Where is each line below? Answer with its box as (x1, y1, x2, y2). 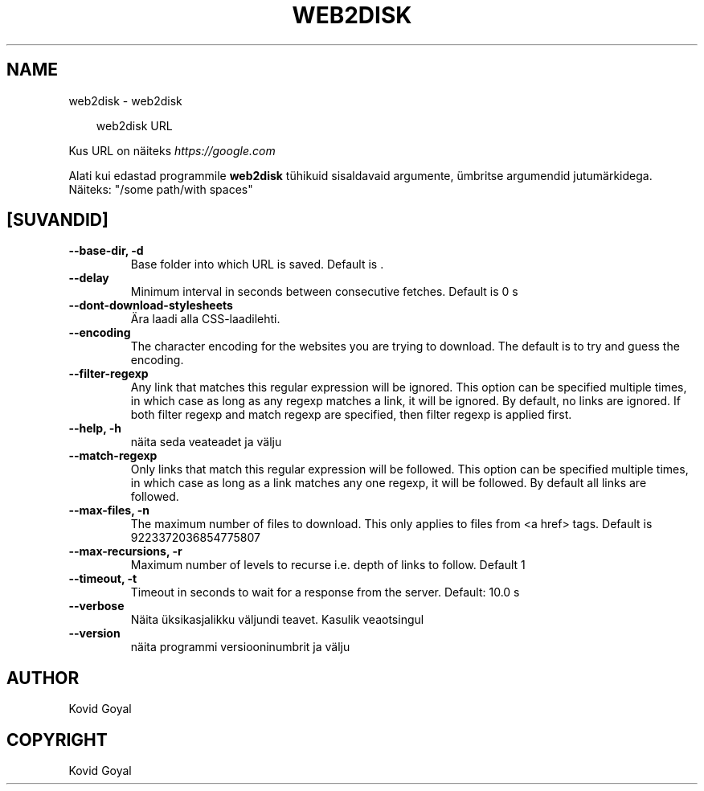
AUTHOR (6, 667, 80, 688)
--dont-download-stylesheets (68, 298, 233, 313)
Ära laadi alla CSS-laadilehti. (130, 312, 280, 326)
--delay (68, 271, 109, 285)
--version (68, 626, 121, 641)
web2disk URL (96, 118, 173, 133)
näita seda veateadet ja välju (130, 435, 282, 449)
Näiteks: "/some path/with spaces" (68, 182, 253, 196)
